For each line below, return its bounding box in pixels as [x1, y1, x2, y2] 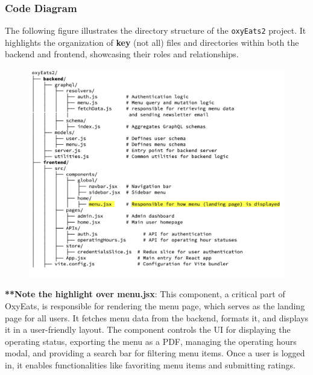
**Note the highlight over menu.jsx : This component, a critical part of [5, 288, 285, 300]
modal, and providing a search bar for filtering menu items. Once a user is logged [5, 347, 305, 359]
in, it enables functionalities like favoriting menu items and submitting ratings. [5, 358, 296, 371]
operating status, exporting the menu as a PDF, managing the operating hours [5, 335, 297, 347]
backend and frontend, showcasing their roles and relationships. [5, 48, 239, 60]
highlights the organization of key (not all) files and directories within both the [5, 36, 299, 48]
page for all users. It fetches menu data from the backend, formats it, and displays [5, 311, 309, 324]
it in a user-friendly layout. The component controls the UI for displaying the [5, 323, 291, 336]
